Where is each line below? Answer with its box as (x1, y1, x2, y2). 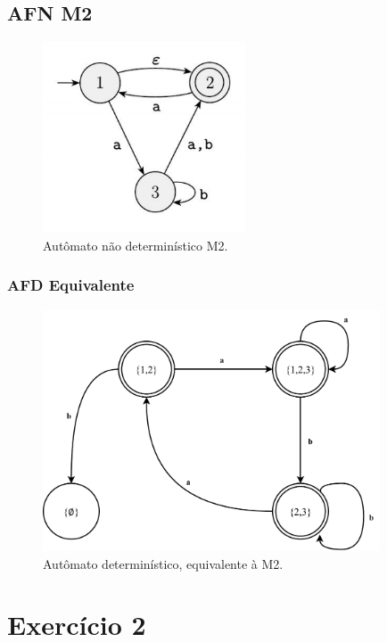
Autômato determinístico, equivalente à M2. (43, 554, 284, 572)
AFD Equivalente (7, 274, 135, 296)
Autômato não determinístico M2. (43, 235, 228, 254)
